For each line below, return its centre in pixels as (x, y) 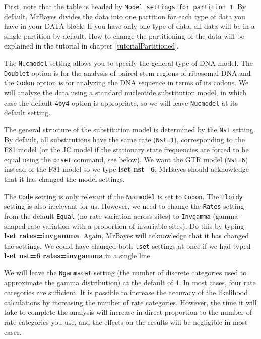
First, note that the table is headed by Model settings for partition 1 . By (125, 6)
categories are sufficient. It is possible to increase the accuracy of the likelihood (126, 292)
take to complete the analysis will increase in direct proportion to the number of (128, 312)
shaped (15, 226)
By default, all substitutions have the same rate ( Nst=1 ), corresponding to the (124, 139)
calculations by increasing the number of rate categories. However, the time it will (130, 302)
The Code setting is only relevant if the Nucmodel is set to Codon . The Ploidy (123, 196)
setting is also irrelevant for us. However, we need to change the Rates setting (124, 206)
